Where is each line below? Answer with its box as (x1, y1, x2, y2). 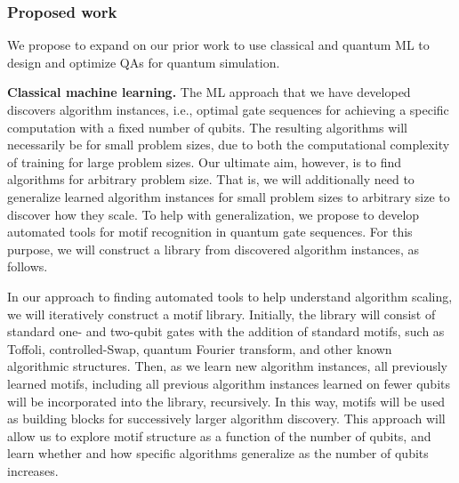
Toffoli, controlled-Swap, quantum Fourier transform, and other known (7, 339, 392, 358)
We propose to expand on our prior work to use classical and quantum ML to (7, 36, 430, 54)
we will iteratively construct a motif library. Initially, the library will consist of (7, 304, 436, 323)
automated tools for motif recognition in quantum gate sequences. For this (7, 222, 413, 241)
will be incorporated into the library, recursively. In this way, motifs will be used (7, 391, 446, 410)
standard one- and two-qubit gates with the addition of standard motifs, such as (7, 322, 445, 341)
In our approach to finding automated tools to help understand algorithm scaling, (7, 286, 453, 305)
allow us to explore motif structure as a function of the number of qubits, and (7, 426, 431, 445)
